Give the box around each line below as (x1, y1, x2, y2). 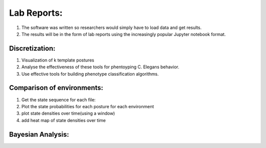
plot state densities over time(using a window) (21, 111, 115, 117)
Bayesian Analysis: (9, 130, 69, 139)
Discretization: (9, 44, 56, 53)
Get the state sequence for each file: (21, 96, 96, 103)
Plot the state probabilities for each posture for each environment (21, 103, 154, 109)
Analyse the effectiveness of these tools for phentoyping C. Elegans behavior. (21, 64, 179, 70)
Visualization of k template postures (21, 57, 95, 63)
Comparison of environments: (9, 84, 103, 92)
